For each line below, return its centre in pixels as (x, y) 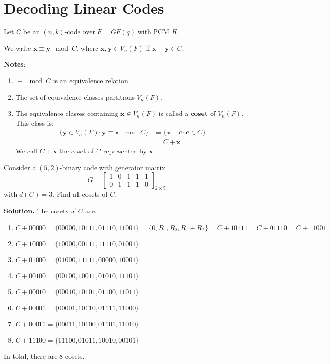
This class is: (34, 123)
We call (26, 151)
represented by (125, 151)
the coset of (77, 151)
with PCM (154, 31)
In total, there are (31, 355)
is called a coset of (187, 113)
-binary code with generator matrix (112, 167)
